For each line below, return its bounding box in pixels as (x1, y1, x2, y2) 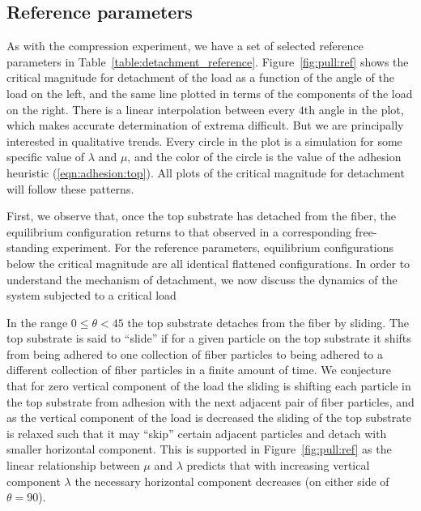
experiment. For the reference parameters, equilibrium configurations (52, 239, 393, 256)
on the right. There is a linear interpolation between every (6, 100, 296, 117)
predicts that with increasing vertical (186, 457, 370, 474)
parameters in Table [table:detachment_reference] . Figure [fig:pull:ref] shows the (6, 53, 409, 70)
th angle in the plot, (304, 100, 404, 117)
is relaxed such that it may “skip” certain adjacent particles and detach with (6, 424, 387, 441)
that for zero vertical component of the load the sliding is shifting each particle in (6, 377, 411, 394)
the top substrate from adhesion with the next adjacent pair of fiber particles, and (6, 393, 415, 410)
